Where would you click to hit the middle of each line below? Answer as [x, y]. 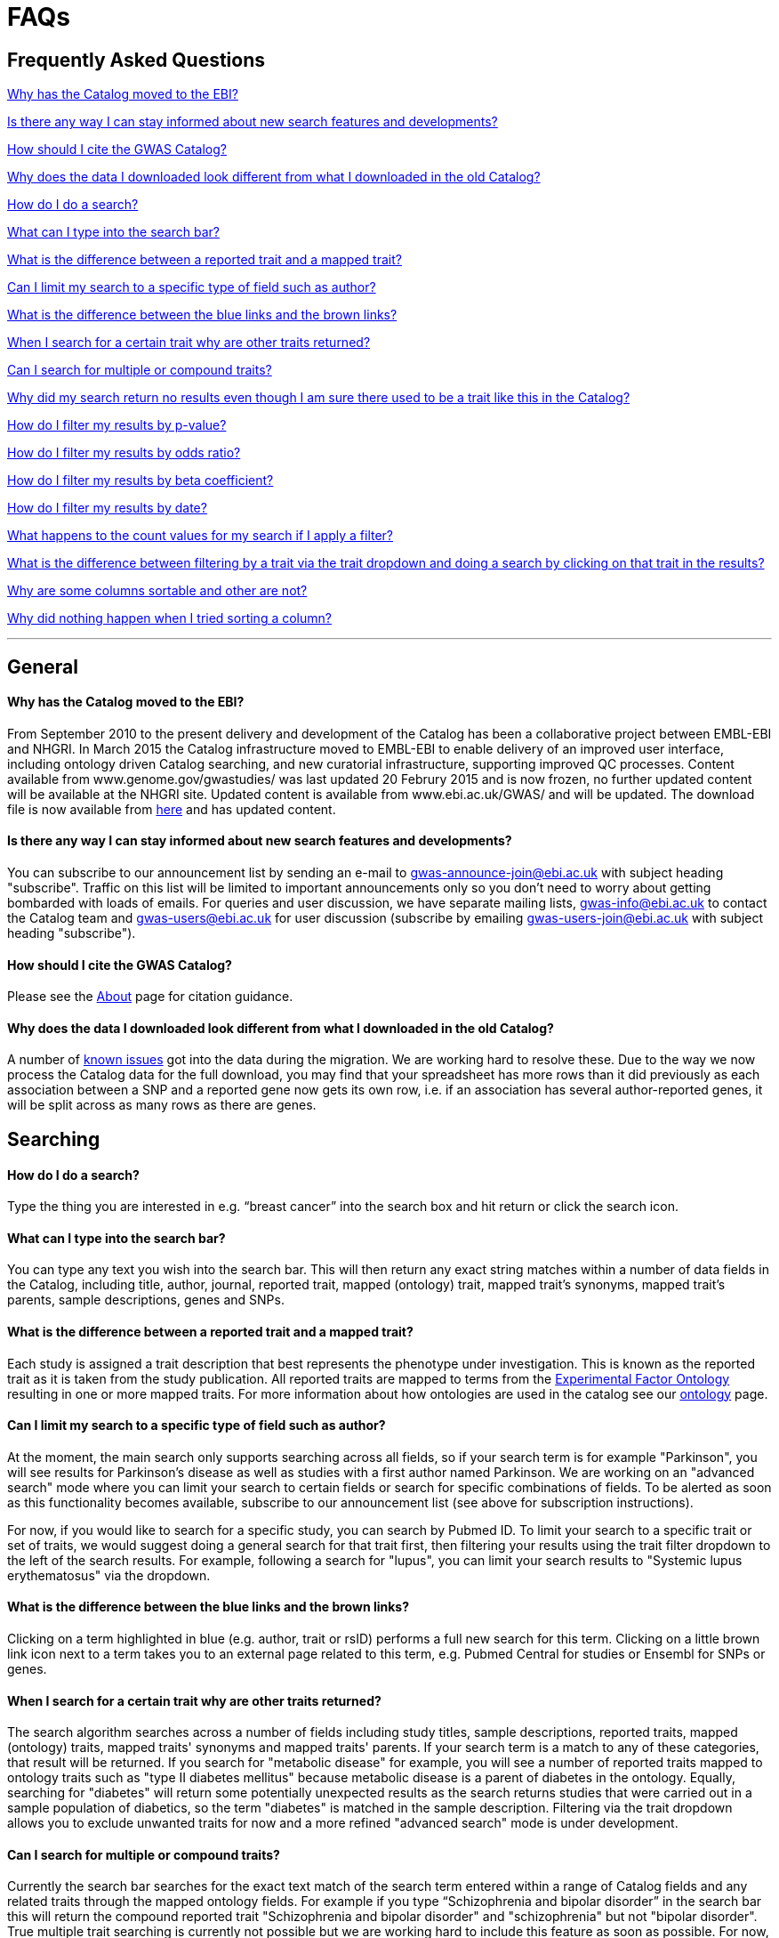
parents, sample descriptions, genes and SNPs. [146, 1300]
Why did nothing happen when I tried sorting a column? [169, 618]
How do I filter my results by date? [107, 508]
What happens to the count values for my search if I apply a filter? [201, 536]
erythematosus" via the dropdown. [109, 1575]
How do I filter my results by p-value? [117, 425]
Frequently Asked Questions [137, 60]
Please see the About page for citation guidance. [150, 997]
